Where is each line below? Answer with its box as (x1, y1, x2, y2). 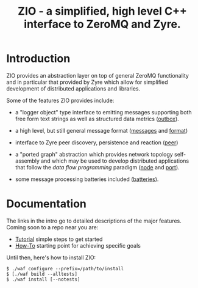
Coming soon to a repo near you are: (6, 223, 99, 231)
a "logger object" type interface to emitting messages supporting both (15, 108, 192, 116)
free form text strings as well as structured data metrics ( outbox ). (15, 115, 180, 122)
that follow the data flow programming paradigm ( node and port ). (15, 163, 180, 171)
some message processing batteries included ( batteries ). (15, 175, 159, 183)
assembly (15, 157, 40, 164)
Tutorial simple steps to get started (15, 235, 103, 243)
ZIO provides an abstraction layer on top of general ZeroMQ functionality (6, 72, 189, 79)
